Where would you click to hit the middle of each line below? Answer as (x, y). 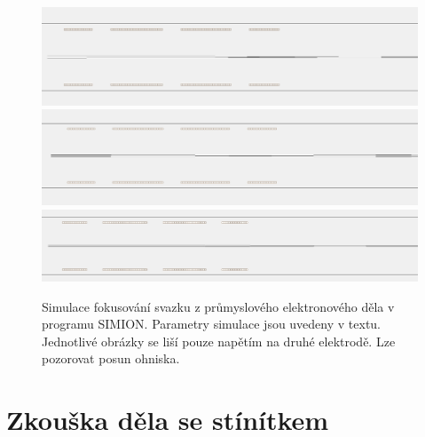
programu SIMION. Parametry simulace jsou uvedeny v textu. (212, 324)
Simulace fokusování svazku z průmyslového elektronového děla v (218, 306)
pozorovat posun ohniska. (111, 358)
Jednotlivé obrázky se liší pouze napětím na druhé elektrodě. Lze (219, 341)
